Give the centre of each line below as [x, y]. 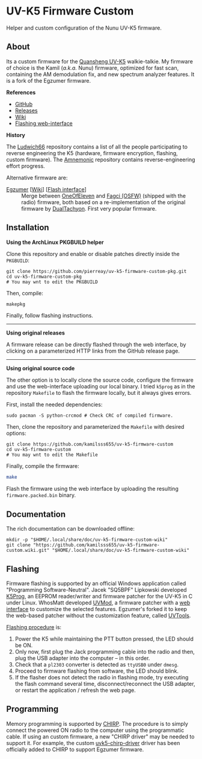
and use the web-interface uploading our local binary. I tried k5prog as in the [101, 386]
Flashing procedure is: [34, 627]
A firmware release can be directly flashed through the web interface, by [96, 345]
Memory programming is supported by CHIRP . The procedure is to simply [97, 723]
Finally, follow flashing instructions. [50, 316]
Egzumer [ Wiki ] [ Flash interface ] [47, 189]
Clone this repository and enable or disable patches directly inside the [93, 254]
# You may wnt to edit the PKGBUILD [52, 282]
